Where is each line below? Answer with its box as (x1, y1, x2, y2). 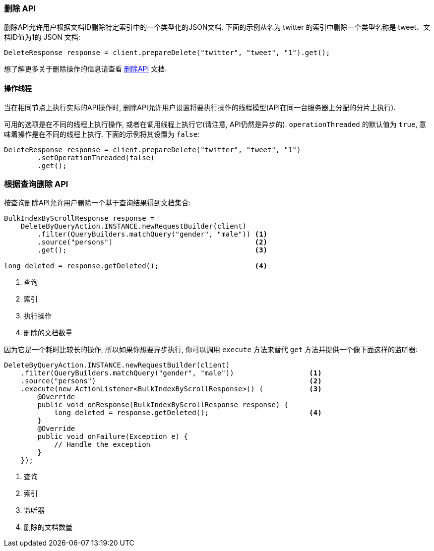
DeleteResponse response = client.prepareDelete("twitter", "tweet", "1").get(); (4, 49, 330, 57)
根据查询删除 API (4, 179, 68, 189)
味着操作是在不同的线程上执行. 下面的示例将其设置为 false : (4, 129, 200, 138)
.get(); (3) (37, 246, 268, 254)
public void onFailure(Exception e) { (37, 432, 188, 441)
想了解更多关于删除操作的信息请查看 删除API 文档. (4, 64, 167, 73)
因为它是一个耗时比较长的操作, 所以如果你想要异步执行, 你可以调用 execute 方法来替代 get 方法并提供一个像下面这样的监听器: (4, 345, 418, 354)
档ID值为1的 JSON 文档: (4, 33, 80, 42)
